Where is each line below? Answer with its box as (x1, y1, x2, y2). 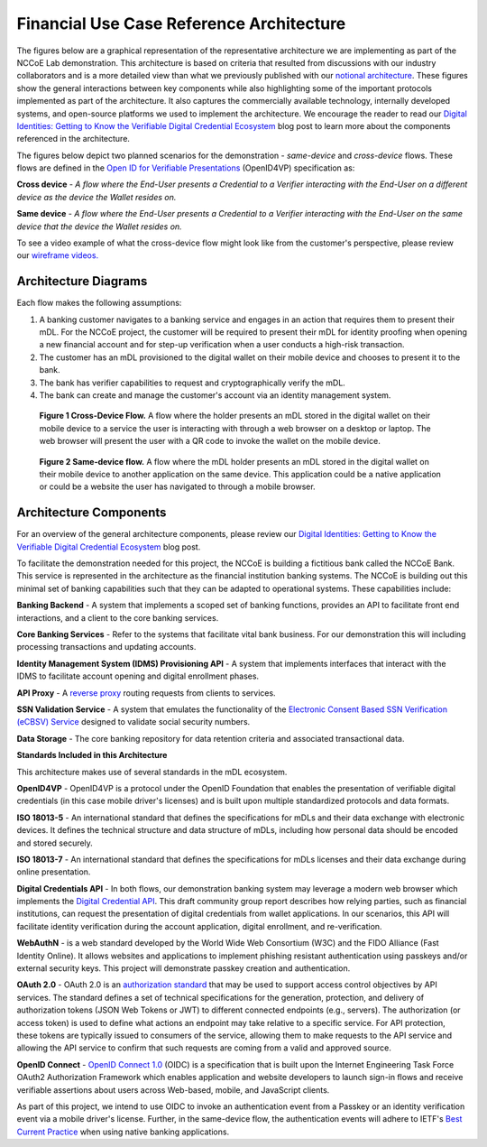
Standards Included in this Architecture (16, 750, 168, 761)
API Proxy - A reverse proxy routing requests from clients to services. (16, 687, 276, 698)
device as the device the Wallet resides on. (16, 191, 177, 202)
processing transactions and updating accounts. (16, 642, 197, 652)
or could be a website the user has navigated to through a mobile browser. (39, 481, 316, 492)
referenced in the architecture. (16, 134, 131, 144)
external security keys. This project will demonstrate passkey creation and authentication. (16, 963, 351, 974)
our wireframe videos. (16, 250, 99, 261)
